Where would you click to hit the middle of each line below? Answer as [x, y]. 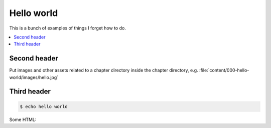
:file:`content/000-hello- [224, 70]
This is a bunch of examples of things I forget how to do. [68, 28]
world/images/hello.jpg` [34, 77]
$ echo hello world [44, 106]
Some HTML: [23, 119]
